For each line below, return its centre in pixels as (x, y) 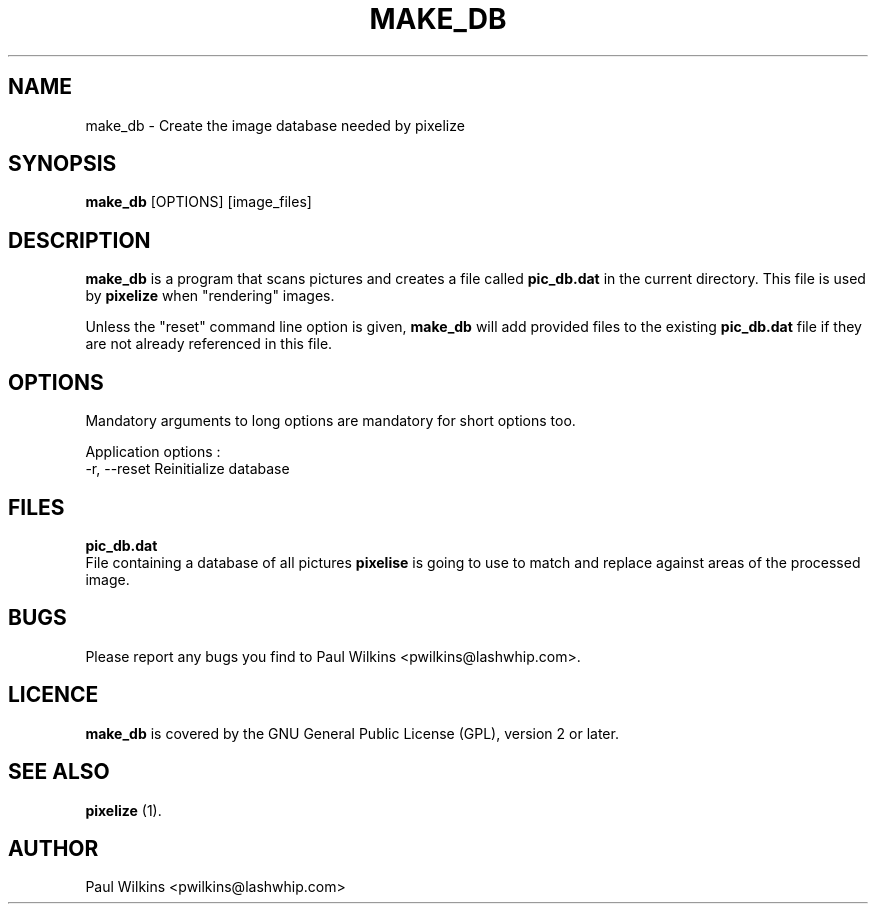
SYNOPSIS (62, 164)
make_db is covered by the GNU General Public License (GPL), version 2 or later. (352, 733)
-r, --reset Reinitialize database (187, 469)
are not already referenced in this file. (209, 344)
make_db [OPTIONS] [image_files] (198, 202)
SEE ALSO (59, 772)
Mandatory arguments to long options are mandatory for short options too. (330, 421)
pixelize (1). (123, 810)
